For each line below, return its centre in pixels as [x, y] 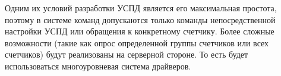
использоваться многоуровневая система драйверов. [98, 66]
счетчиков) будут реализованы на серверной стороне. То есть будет [127, 54]
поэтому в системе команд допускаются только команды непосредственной [140, 19]
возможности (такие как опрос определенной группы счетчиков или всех [137, 42]
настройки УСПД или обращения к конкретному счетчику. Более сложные [140, 31]
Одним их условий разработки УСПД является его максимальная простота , [141, 8]
